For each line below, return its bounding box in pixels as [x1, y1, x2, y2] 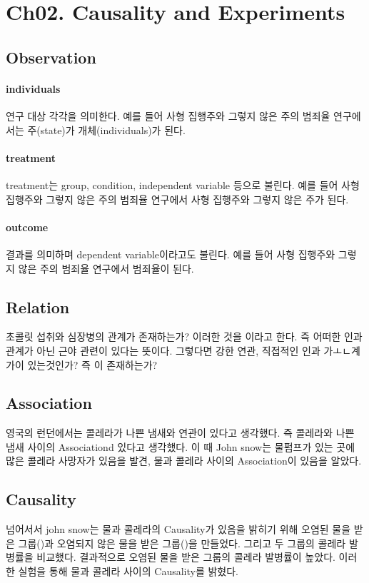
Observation [6, 46, 96, 68]
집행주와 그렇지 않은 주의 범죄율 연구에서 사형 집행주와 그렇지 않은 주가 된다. [6, 191, 349, 206]
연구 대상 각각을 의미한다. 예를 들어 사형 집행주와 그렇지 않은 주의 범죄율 [6, 108, 330, 123]
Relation [6, 295, 70, 318]
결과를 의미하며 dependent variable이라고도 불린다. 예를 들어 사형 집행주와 [6, 246, 335, 261]
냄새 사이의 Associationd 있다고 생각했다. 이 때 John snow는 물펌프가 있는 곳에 [6, 439, 355, 454]
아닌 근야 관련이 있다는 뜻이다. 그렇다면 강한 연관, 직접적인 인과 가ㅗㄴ [36, 343, 352, 358]
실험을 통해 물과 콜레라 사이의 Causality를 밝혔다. [18, 564, 239, 579]
